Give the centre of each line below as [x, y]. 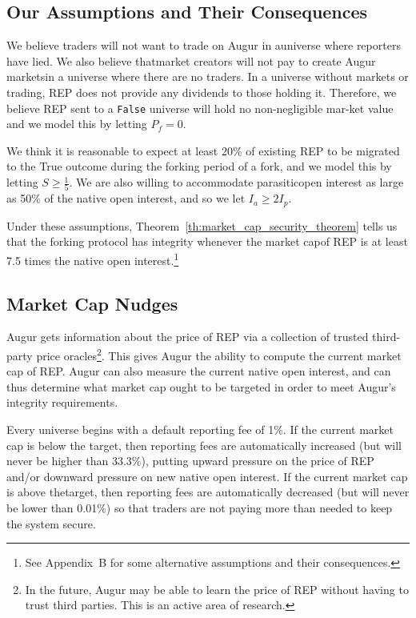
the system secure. [51, 523]
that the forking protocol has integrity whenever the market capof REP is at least [207, 241]
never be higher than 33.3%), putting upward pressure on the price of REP [190, 461]
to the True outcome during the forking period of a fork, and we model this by [199, 166]
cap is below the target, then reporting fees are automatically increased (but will [204, 445]
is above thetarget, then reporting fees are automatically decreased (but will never [208, 492]
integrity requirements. [62, 402]
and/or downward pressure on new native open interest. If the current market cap [207, 476]
